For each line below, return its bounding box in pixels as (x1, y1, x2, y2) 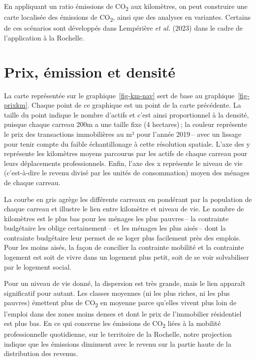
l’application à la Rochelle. (4, 32, 84, 42)
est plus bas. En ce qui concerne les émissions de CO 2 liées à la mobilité (4, 318, 221, 329)
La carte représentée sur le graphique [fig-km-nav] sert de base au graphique (4, 90, 235, 100)
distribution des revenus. (4, 348, 78, 359)
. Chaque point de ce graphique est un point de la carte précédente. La (27, 100, 241, 110)
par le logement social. (4, 261, 71, 272)
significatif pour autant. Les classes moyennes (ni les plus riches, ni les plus (4, 287, 230, 298)
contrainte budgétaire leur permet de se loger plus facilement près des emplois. (4, 232, 241, 242)
